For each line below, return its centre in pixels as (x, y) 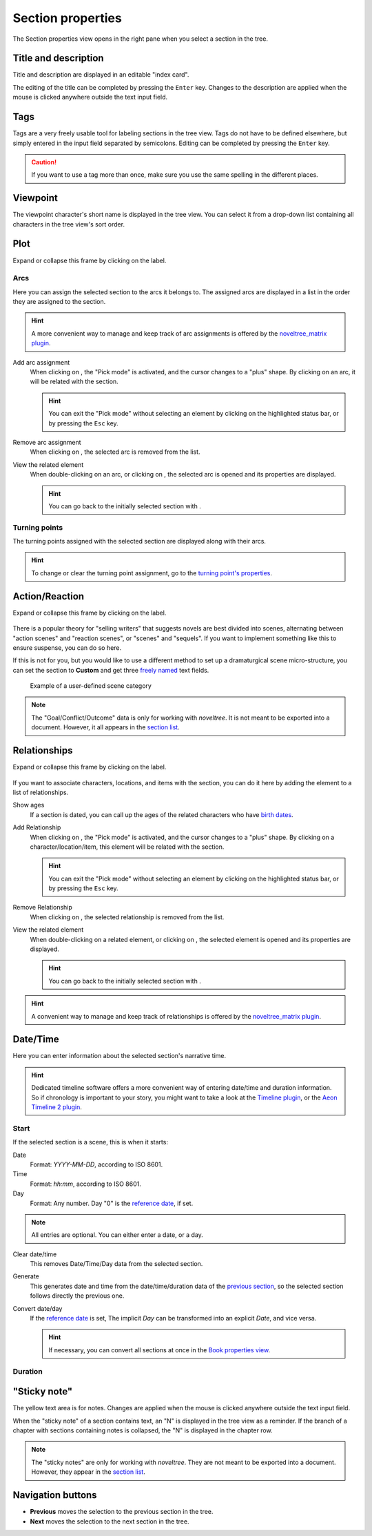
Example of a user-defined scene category (91, 686)
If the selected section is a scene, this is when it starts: (91, 1142)
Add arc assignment (41, 362)
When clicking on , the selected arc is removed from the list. (115, 452)
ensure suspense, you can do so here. (67, 647)
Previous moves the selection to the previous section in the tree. (122, 1512)
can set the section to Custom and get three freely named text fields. (111, 670)
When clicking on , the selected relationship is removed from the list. (127, 917)
